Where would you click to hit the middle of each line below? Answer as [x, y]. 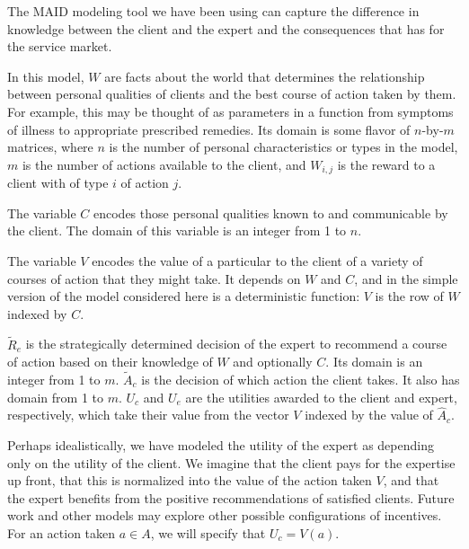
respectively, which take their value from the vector [148, 415]
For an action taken [62, 532]
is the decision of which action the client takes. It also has [301, 379]
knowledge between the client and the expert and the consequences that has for [226, 28]
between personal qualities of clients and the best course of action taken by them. [232, 94]
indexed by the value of [369, 415]
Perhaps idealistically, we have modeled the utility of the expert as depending [221, 444]
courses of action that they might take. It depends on [154, 278]
